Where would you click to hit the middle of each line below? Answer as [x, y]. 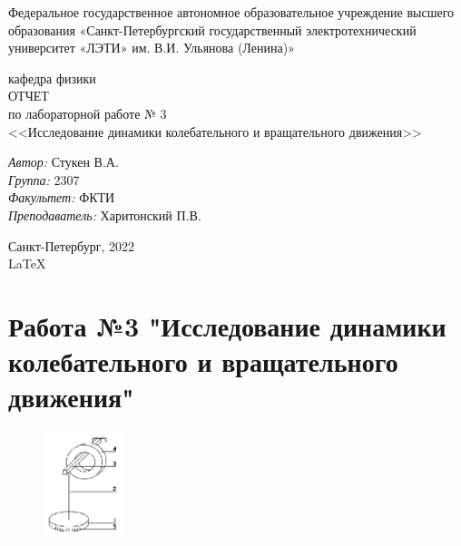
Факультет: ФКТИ [62, 197]
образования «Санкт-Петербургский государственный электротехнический [212, 29]
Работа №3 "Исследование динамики [227, 325]
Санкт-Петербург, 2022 [71, 245]
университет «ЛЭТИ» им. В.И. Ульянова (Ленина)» [152, 48]
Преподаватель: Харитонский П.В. [105, 214]
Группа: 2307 [44, 179]
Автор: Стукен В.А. [64, 162]
